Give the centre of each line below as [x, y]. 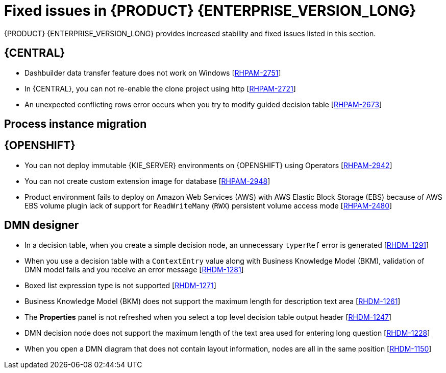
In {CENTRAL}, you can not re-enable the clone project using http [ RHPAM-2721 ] [160, 88]
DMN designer [42, 225]
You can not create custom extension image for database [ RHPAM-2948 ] [147, 181]
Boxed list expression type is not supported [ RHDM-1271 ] [120, 285]
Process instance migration [76, 124]
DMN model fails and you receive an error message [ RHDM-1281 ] [134, 269]
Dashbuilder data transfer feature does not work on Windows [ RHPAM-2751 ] [153, 73]
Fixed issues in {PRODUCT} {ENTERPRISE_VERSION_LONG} [210, 11]
